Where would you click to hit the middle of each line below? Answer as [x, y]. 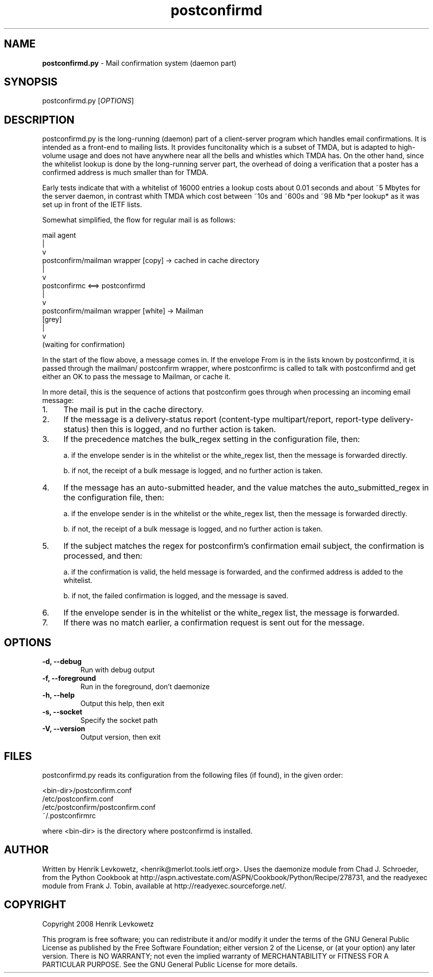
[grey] [52, 319]
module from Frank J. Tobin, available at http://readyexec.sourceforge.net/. [164, 886]
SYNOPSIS [31, 82]
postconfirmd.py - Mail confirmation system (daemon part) [139, 63]
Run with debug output [117, 670]
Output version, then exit [120, 737]
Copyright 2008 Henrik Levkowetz [98, 924]
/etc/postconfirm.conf [78, 799]
